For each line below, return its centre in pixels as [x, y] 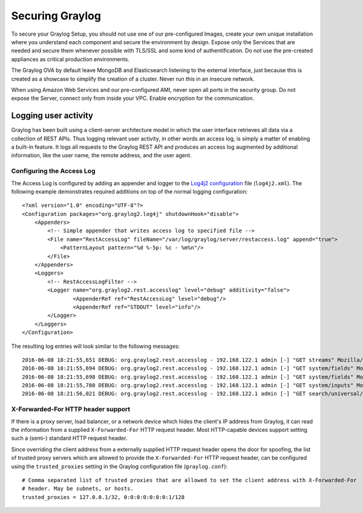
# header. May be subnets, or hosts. [78, 489]
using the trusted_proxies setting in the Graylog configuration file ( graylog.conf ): [119, 466]
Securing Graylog [56, 16]
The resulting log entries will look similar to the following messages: [96, 346]
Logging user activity [52, 116]
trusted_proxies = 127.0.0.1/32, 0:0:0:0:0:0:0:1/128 [103, 497]
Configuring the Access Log [53, 171]
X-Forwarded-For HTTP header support [71, 410]
